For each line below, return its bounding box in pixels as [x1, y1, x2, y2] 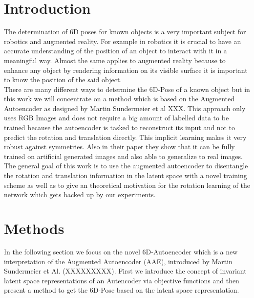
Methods [4, 218, 64, 238]
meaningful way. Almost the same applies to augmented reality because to [4, 55, 226, 65]
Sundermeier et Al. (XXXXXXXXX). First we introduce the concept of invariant [4, 266, 247, 276]
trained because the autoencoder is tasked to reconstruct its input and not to [4, 122, 235, 133]
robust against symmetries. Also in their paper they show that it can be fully [4, 141, 235, 152]
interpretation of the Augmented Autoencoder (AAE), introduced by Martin [4, 256, 233, 266]
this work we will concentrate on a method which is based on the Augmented [4, 93, 234, 104]
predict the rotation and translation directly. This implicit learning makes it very [4, 132, 247, 142]
